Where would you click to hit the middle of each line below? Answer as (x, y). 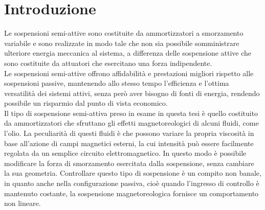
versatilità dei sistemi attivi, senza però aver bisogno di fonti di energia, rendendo (132, 93)
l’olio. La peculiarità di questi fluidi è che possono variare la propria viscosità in (129, 133)
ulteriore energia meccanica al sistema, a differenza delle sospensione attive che (128, 53)
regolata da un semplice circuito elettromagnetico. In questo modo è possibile (125, 153)
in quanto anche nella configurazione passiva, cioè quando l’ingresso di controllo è (132, 183)
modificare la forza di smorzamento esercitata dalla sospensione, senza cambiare (129, 163)
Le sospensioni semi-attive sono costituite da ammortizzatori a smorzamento (124, 33)
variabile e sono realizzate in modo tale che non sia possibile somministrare (122, 43)
